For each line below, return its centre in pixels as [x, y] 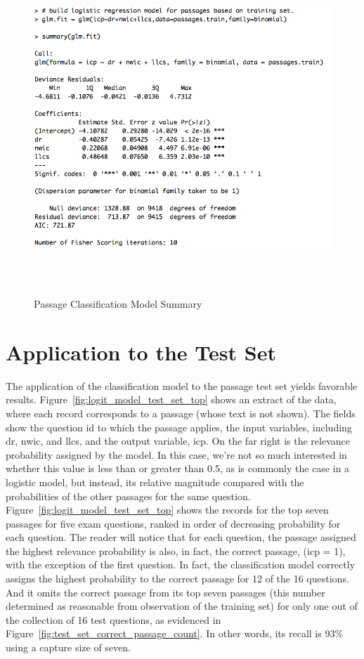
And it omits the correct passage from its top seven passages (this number [165, 592]
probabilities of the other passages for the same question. [128, 496]
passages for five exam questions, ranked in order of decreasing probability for [173, 523]
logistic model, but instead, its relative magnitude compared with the [155, 482]
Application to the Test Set [141, 352]
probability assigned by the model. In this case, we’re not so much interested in [176, 454]
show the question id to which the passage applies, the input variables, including [179, 427]
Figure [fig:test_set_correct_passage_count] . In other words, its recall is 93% [175, 633]
